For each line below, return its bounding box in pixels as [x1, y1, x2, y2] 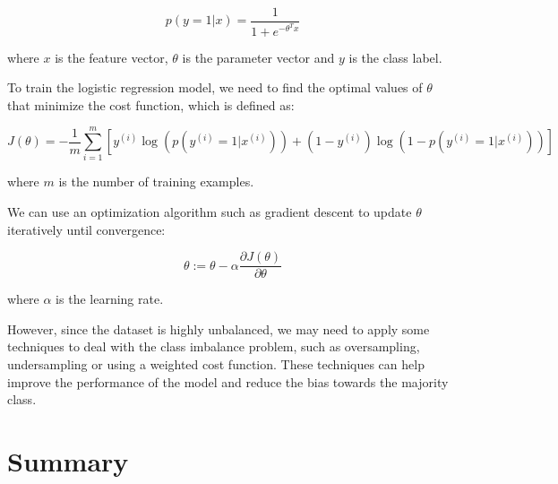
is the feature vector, [55, 48, 168, 66]
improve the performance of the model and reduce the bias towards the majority [7, 372, 449, 391]
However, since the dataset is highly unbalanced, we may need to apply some [7, 319, 430, 338]
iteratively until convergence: [7, 220, 166, 238]
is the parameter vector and [182, 48, 335, 66]
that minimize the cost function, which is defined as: [7, 95, 295, 114]
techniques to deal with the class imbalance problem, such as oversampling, [7, 337, 420, 356]
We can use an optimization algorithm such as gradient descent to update [7, 203, 412, 220]
